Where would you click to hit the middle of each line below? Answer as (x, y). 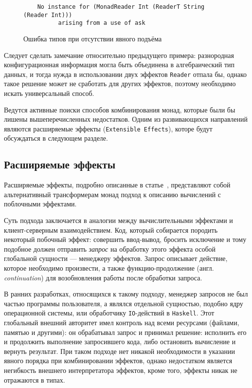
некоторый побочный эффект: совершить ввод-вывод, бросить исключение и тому (125, 239)
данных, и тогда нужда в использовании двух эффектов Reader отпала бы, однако (126, 74)
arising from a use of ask (102, 23)
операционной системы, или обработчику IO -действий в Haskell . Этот (109, 313)
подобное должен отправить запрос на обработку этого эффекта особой (110, 249)
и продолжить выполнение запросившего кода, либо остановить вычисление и (120, 342)
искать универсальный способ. (49, 93)
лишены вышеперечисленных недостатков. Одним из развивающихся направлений (126, 119)
